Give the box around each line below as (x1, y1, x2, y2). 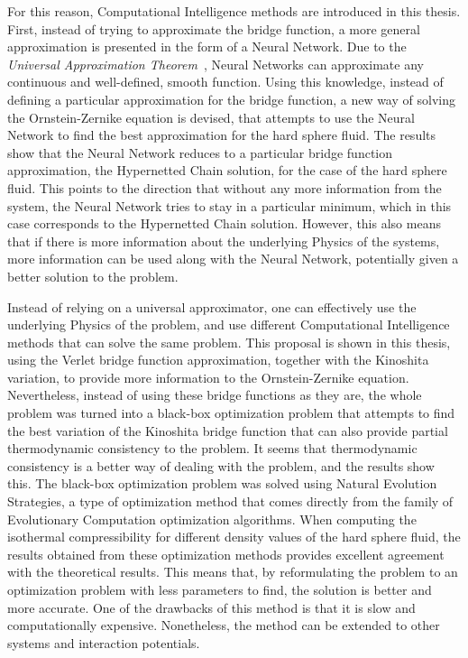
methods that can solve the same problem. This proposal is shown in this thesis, (7, 332, 451, 351)
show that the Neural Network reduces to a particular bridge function (7, 143, 393, 162)
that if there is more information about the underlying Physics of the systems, (7, 231, 440, 250)
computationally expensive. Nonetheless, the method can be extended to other (7, 616, 440, 635)
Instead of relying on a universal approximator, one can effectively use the (7, 297, 417, 316)
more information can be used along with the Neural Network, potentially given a (7, 249, 459, 268)
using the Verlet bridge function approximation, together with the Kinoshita (7, 350, 429, 369)
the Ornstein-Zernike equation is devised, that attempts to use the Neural (7, 107, 415, 126)
